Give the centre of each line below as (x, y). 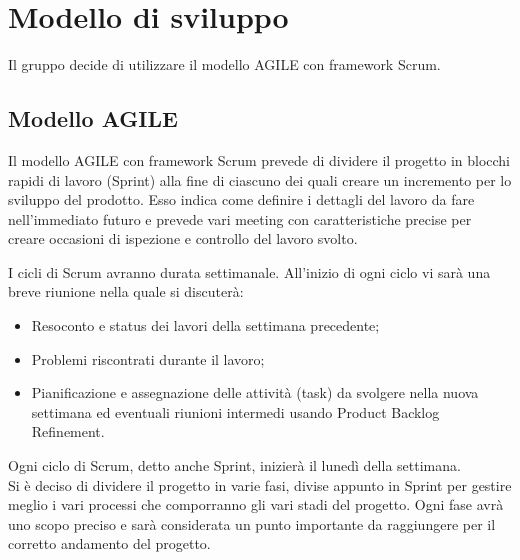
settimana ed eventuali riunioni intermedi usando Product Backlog (235, 411)
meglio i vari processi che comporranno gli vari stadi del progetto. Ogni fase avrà (256, 504)
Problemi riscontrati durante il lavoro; (148, 358)
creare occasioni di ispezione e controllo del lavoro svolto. (183, 238)
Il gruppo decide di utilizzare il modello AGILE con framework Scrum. (224, 64)
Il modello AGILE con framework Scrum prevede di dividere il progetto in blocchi (259, 159)
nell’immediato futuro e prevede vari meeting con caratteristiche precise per (240, 218)
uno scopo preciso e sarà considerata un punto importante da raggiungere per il (252, 523)
